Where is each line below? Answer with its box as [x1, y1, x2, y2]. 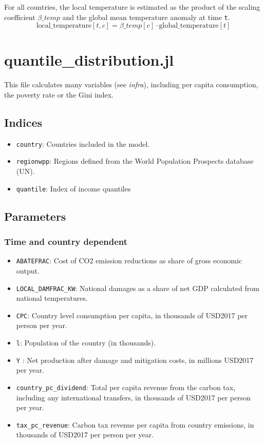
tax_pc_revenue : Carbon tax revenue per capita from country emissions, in [16, 419, 254, 430]
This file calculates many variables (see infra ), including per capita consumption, [4, 79, 258, 90]
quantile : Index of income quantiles [16, 183, 131, 194]
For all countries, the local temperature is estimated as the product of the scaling [4, 2, 260, 12]
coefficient [4, 11, 35, 22]
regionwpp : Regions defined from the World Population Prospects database [16, 156, 254, 166]
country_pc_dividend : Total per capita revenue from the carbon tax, [16, 381, 236, 392]
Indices [4, 114, 43, 130]
